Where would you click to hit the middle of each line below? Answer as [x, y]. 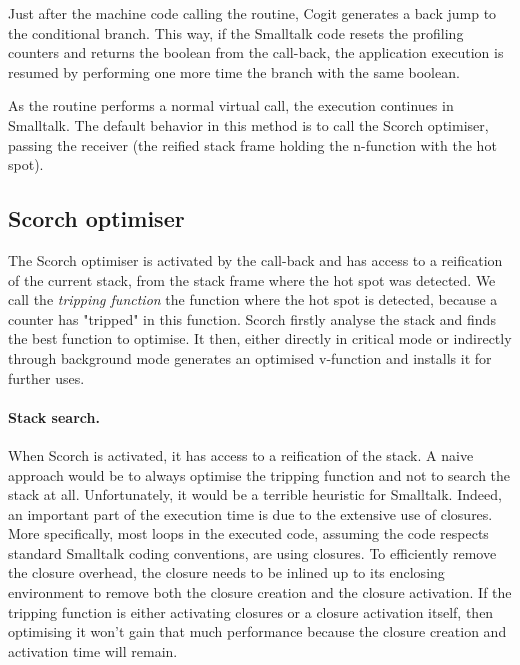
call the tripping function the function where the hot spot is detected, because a [253, 299]
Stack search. [54, 416]
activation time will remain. [93, 650]
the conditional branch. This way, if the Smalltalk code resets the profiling [236, 32]
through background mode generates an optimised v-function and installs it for [250, 357]
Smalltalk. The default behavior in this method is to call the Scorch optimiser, [248, 124]
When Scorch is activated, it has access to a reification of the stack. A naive [241, 454]
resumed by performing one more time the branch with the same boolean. [234, 71]
